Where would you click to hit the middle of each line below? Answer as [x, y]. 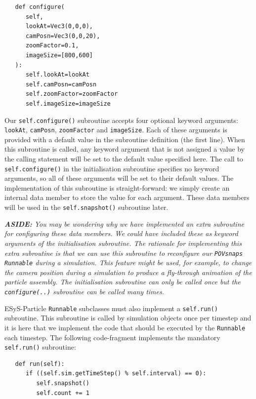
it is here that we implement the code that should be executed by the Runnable [125, 327]
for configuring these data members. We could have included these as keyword [121, 233]
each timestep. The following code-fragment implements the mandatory [112, 337]
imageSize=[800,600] [59, 55]
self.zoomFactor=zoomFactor [72, 94]
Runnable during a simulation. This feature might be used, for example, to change [128, 262]
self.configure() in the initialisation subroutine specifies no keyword [112, 168]
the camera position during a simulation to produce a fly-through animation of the [128, 272]
